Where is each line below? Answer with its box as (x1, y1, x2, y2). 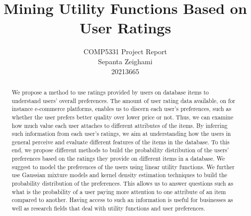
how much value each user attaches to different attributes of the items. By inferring (11, 121, 228, 129)
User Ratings (79, 17, 171, 38)
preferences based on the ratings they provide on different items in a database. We (11, 154, 225, 163)
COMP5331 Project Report (84, 46, 167, 57)
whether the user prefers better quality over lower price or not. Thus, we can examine (11, 112, 234, 121)
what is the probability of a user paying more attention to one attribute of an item (11, 187, 226, 196)
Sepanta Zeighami (98, 56, 153, 66)
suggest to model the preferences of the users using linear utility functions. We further (11, 162, 235, 171)
